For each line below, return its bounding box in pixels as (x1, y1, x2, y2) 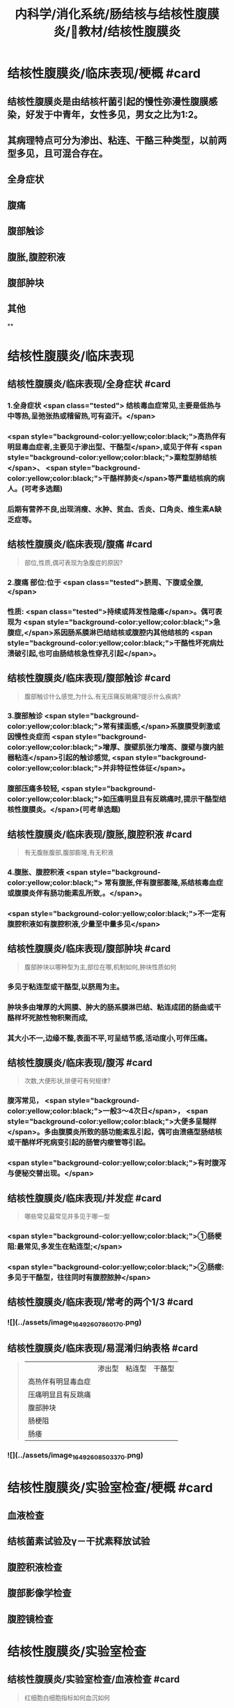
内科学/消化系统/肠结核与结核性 (15, 6, 195, 22)
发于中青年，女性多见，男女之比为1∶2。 (34, 109, 203, 121)
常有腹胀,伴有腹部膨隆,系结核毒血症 (104, 878, 224, 887)
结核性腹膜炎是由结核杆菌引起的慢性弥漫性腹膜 (7, 96, 209, 107)
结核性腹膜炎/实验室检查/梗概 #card (7, 1479, 213, 1495)
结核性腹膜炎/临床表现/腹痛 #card (7, 538, 153, 551)
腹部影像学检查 (7, 1587, 72, 1599)
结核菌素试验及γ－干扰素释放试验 (7, 1535, 150, 1548)
